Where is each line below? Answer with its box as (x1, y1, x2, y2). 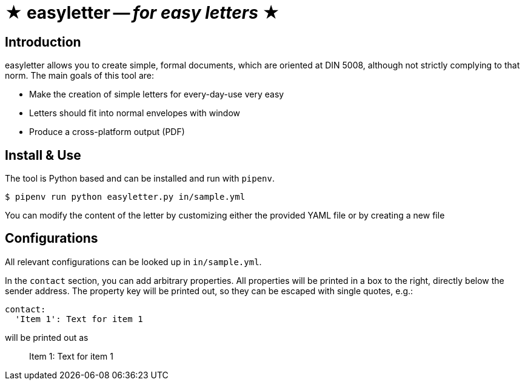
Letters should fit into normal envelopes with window (29, 108, 241, 119)
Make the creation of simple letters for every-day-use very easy (29, 89, 284, 100)
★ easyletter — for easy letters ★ (5, 2, 280, 23)
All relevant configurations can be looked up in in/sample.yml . (5, 256, 262, 267)
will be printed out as (5, 332, 89, 343)
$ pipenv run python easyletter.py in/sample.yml (5, 192, 246, 202)
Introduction (5, 34, 81, 50)
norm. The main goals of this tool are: (5, 70, 154, 81)
